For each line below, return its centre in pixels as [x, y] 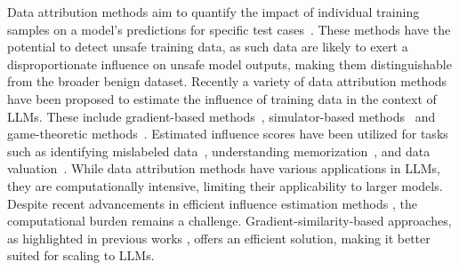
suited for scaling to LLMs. [81, 255]
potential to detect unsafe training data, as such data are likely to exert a [208, 47]
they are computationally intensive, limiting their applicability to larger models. [225, 185]
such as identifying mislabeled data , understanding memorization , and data [219, 151]
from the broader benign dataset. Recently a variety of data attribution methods [227, 81]
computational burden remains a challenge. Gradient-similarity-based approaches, [229, 221]
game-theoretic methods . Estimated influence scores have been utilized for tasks [228, 134]
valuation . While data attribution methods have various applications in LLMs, [224, 168]
